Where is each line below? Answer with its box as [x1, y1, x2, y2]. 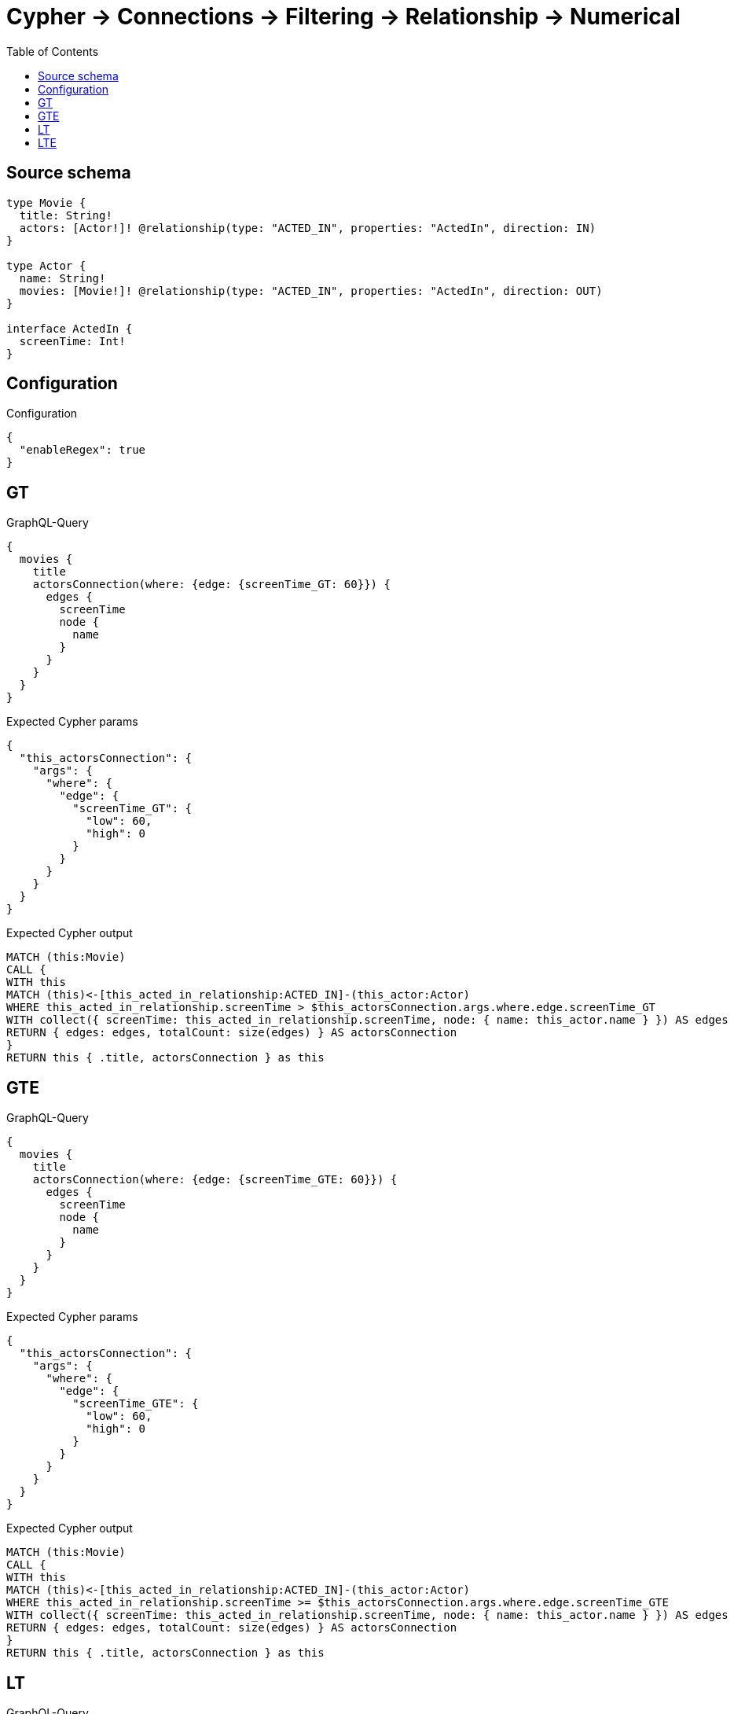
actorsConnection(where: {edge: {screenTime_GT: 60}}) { [32, 578, 391, 591]
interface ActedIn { [6, 322, 133, 335]
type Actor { [6, 259, 86, 272]
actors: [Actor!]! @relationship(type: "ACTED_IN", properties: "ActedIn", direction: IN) [19, 221, 596, 234]
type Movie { [6, 196, 86, 209]
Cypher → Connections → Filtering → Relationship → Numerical [6, 3, 681, 30]
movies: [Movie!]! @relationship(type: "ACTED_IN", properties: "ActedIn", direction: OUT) [19, 284, 603, 297]
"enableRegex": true [19, 443, 146, 457]
